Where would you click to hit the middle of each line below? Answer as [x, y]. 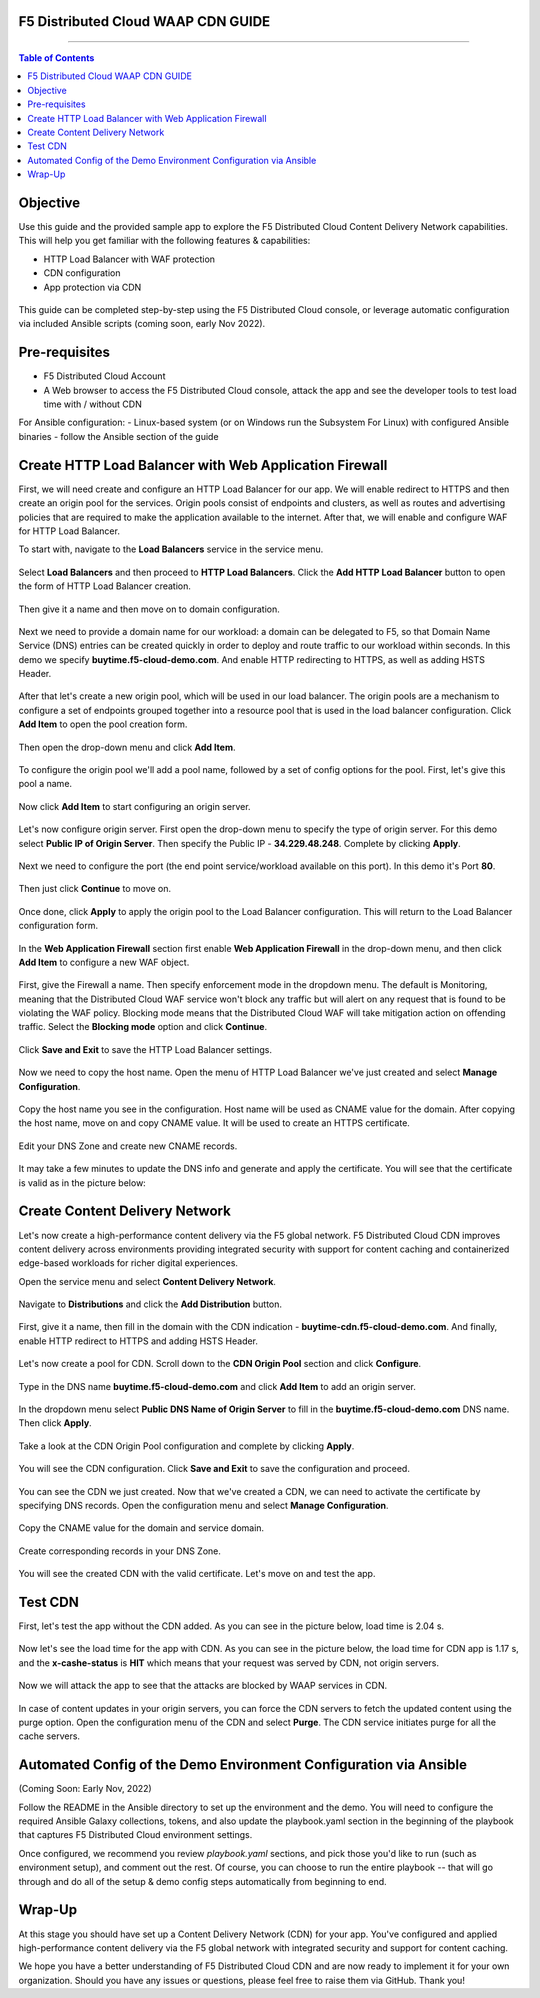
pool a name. [45, 784]
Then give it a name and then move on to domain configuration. [149, 609]
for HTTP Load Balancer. [69, 531]
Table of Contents [56, 58]
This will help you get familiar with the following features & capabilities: [164, 241]
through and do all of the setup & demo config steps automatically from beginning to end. [202, 1881]
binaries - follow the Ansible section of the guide [118, 436]
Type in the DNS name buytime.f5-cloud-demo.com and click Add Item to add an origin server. [217, 1386]
